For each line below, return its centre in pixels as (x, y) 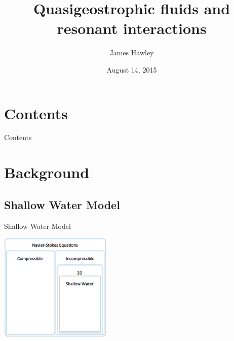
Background (47, 172)
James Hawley (132, 53)
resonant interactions (132, 28)
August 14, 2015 (132, 69)
